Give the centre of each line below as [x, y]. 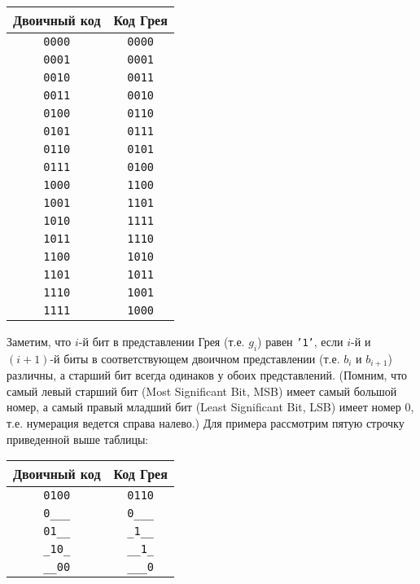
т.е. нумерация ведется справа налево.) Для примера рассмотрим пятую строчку [206, 423]
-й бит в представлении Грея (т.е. [162, 341]
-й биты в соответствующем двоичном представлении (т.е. [195, 358]
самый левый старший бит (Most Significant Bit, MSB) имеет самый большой [202, 391]
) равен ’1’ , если [300, 341]
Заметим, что [39, 341]
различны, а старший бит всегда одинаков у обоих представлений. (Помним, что [207, 375]
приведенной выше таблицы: [78, 439]
